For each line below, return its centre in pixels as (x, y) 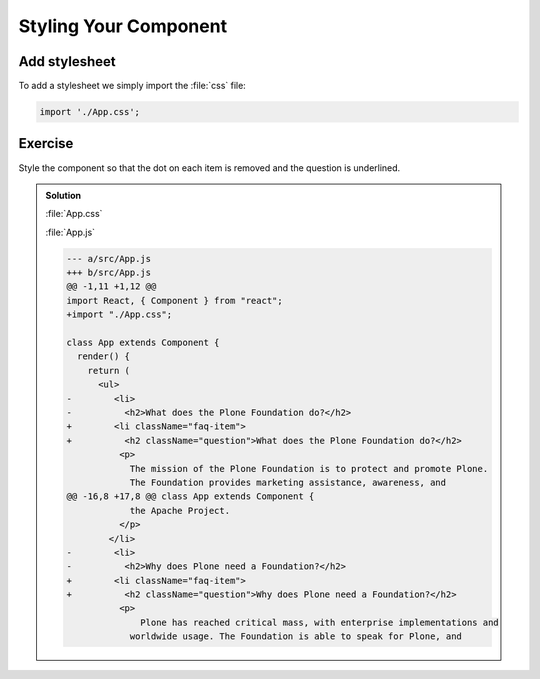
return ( (108, 370)
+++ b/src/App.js (109, 273)
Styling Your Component (123, 26)
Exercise (46, 143)
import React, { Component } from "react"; (175, 300)
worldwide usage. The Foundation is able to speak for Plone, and (295, 636)
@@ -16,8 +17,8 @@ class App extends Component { (190, 496)
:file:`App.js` (70, 232)
